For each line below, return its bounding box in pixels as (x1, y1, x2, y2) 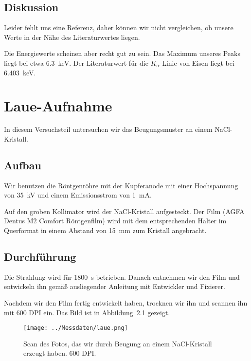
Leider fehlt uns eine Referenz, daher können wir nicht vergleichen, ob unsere (4, 22, 233, 33)
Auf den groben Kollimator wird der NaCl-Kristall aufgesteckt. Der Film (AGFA (4, 206, 245, 216)
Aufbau (4, 157, 41, 172)
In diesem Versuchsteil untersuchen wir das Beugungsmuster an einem (4, 124, 213, 134)
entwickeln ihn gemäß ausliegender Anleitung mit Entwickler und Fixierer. (4, 281, 225, 291)
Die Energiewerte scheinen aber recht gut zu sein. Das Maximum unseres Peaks (4, 48, 240, 58)
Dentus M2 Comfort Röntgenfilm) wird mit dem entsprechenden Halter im (4, 216, 227, 226)
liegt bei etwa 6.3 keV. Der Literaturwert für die (4, 57, 148, 68)
